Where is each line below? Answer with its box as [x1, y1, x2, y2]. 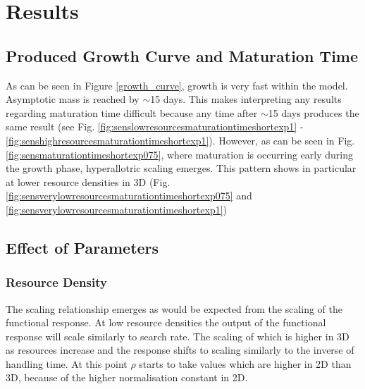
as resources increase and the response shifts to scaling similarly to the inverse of [6, 342, 354, 357]
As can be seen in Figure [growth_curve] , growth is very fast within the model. [6, 78, 348, 92]
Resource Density [6, 273, 107, 291]
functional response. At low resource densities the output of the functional [6, 315, 326, 330]
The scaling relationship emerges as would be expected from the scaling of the [6, 301, 343, 316]
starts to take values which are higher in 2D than [139, 356, 352, 371]
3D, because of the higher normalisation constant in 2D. [6, 370, 248, 385]
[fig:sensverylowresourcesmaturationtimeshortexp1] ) [6, 202, 228, 216]
